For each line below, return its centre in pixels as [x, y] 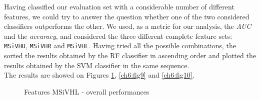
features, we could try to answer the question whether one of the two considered [127, 16]
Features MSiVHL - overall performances [87, 91]
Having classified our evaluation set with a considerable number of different [119, 6]
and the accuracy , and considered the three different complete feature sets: [118, 36]
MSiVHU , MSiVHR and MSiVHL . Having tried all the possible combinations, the [120, 46]
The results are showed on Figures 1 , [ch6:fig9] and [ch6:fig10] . [99, 75]
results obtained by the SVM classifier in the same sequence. [97, 65]
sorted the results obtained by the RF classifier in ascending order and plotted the [130, 55]
